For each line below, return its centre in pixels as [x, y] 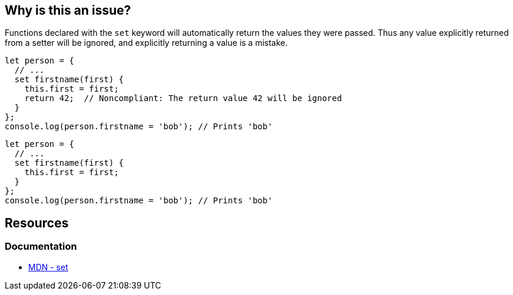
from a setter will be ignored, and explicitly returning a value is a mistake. [146, 43]
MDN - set [48, 267]
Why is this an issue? [68, 10]
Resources [37, 223]
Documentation [41, 247]
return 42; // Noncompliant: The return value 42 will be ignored [183, 98]
